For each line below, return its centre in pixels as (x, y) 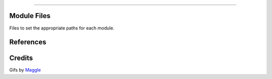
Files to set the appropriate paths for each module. (62, 28)
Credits (21, 58)
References (28, 42)
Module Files (30, 16)
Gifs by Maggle (25, 70)
